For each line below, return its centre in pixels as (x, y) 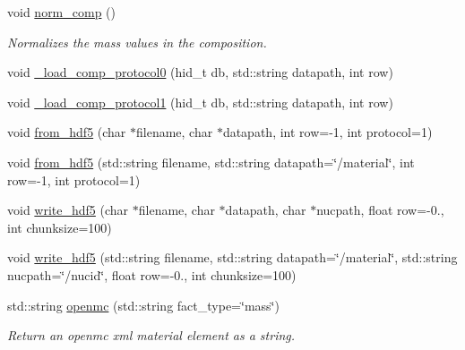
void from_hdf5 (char (67, 132)
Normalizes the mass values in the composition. (137, 42)
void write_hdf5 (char (68, 210)
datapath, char (266, 210)
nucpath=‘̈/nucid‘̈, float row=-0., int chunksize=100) (152, 274)
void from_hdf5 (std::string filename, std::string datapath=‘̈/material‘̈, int (211, 162)
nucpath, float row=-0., (380, 210)
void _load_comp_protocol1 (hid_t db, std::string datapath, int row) (200, 102)
